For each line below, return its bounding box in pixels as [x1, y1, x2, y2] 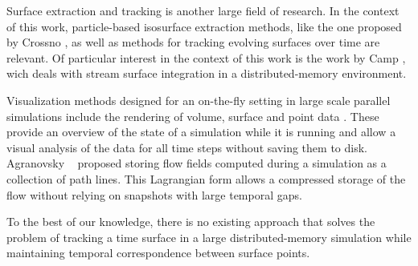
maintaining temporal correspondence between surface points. [6, 244, 310, 261]
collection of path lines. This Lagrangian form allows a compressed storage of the [6, 170, 406, 187]
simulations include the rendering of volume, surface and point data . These [6, 107, 379, 124]
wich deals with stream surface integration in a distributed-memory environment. [6, 65, 407, 82]
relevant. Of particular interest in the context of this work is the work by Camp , [6, 49, 406, 66]
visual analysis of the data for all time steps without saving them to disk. [6, 139, 367, 155]
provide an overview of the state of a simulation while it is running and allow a [6, 123, 396, 140]
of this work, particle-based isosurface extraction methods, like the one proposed [6, 18, 402, 34]
